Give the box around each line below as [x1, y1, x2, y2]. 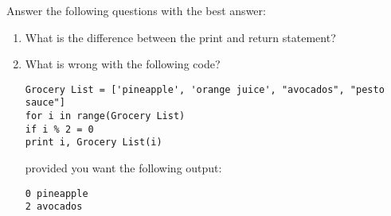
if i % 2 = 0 [25, 123, 94, 135]
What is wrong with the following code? [25, 56, 221, 72]
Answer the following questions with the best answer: [6, 2, 266, 18]
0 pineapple [25, 187, 88, 199]
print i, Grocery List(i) [25, 137, 162, 148]
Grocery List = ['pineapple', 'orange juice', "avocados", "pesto [25, 83, 385, 95]
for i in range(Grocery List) [25, 110, 186, 122]
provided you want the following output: [25, 160, 222, 176]
